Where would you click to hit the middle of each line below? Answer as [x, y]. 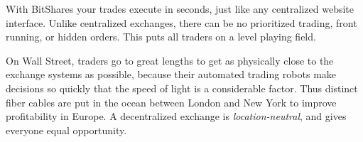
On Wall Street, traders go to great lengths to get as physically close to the [170, 60]
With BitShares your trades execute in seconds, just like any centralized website [180, 9]
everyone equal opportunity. [66, 130]
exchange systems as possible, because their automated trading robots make [171, 74]
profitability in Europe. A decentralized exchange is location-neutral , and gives [176, 116]
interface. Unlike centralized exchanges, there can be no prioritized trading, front [181, 22]
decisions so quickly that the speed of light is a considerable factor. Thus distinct [182, 88]
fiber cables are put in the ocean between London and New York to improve [171, 102]
